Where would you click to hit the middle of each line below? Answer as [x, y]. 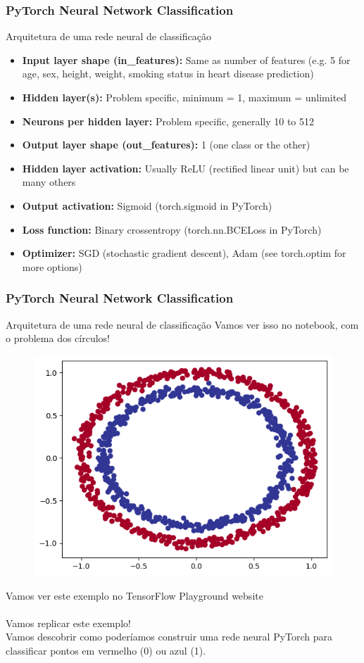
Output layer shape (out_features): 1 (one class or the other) [166, 145]
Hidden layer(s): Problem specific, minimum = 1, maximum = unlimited [184, 97]
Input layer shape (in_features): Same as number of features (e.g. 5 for [186, 59]
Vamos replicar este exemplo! [68, 623]
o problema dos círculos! [58, 338]
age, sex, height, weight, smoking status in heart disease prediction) [168, 74]
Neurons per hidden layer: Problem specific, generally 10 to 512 [168, 121]
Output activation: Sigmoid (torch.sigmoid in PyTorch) [147, 205]
